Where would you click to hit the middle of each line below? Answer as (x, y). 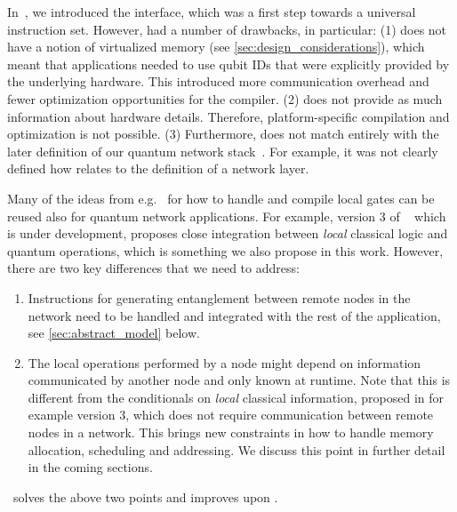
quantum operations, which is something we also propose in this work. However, (225, 250)
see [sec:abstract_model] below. (114, 333)
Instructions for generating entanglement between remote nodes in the (219, 297)
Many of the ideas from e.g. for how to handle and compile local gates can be (221, 198)
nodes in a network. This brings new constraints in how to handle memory (231, 432)
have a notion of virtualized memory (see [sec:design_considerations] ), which (216, 47)
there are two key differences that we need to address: (153, 268)
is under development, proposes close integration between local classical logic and (228, 233)
